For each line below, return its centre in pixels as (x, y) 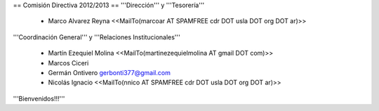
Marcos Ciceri (68, 63)
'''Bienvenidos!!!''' (39, 98)
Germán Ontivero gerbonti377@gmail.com (109, 72)
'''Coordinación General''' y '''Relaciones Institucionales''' (97, 37)
